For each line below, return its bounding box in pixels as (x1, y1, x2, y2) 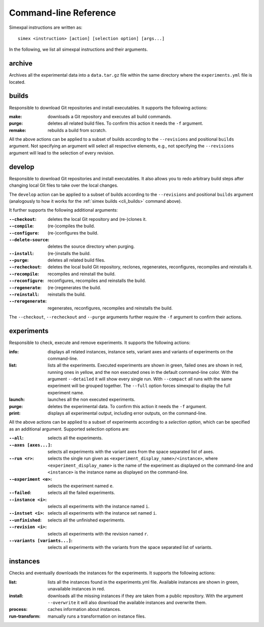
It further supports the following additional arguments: (9, 207, 118, 213)
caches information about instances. (47, 606, 121, 612)
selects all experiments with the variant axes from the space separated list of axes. (47, 449, 215, 454)
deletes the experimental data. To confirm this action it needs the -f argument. (47, 403, 207, 409)
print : (9, 411, 21, 416)
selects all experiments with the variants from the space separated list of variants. (47, 544, 213, 550)
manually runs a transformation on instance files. (47, 613, 146, 619)
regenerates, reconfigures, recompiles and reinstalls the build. (47, 305, 173, 311)
